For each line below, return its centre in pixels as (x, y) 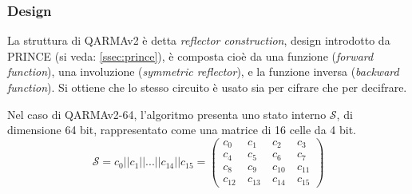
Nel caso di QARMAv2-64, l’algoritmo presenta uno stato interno (167, 114)
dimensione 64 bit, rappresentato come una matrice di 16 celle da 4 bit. (182, 130)
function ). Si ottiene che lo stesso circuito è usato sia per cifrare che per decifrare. (207, 87)
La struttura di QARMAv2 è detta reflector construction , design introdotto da (199, 40)
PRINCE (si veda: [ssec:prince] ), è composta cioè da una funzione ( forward (190, 55)
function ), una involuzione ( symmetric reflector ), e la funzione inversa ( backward (203, 71)
